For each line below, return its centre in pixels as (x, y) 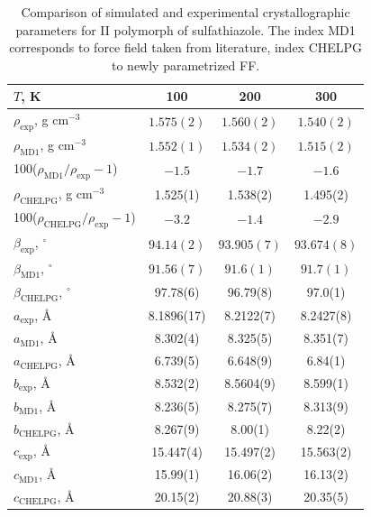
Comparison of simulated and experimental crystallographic (185, 12)
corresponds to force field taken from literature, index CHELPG (186, 47)
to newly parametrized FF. (186, 65)
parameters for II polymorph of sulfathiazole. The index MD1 (185, 29)
